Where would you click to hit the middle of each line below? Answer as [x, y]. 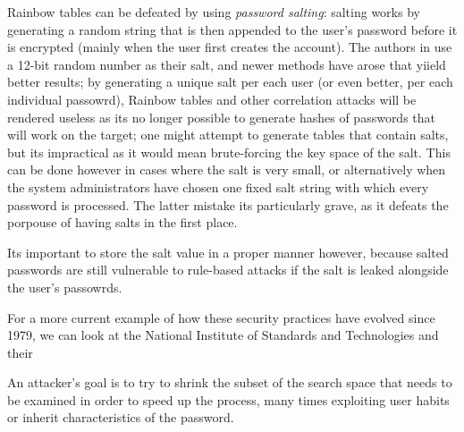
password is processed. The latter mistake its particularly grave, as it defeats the [228, 204]
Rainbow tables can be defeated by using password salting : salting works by [214, 12]
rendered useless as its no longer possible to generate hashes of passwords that [222, 117]
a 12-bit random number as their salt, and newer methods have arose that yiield [227, 64]
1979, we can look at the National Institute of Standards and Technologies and [223, 335]
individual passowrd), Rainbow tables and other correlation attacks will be [212, 99]
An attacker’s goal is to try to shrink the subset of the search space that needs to [230, 382]
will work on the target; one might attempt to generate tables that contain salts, [228, 135]
